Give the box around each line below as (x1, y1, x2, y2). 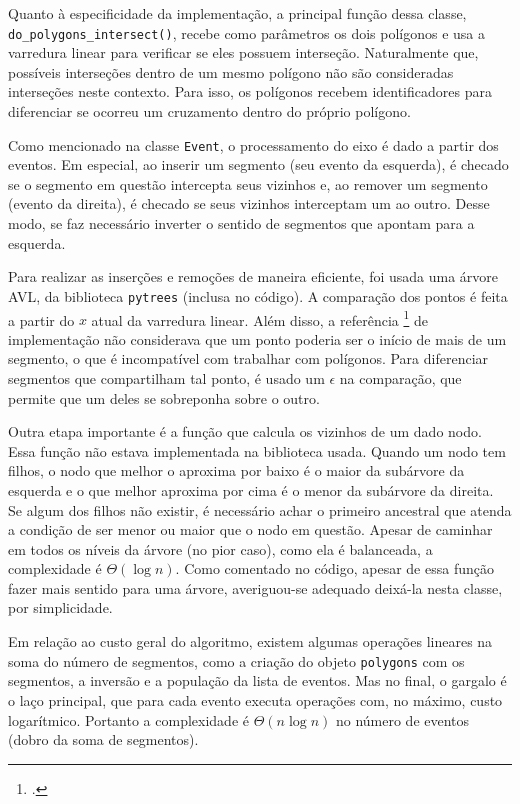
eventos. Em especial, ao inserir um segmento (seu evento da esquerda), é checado (8, 154, 509, 175)
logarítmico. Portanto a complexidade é (8, 709, 249, 730)
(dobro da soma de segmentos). (8, 729, 199, 750)
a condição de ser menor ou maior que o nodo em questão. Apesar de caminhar (8, 519, 493, 540)
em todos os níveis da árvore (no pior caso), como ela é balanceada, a (8, 538, 433, 559)
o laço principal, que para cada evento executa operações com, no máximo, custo (8, 689, 503, 710)
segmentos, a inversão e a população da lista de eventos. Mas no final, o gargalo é (8, 670, 507, 691)
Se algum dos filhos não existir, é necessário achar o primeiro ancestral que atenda (8, 499, 512, 520)
